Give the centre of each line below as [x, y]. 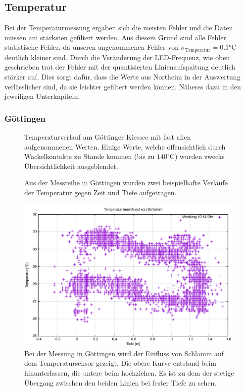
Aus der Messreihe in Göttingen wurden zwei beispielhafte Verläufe [126, 183]
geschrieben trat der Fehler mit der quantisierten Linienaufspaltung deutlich [120, 67]
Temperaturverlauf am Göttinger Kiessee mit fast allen [108, 137]
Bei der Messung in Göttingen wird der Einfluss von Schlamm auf [124, 353]
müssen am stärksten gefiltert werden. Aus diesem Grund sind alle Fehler [115, 37]
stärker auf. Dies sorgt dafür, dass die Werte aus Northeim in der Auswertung [122, 77]
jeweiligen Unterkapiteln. [42, 96]
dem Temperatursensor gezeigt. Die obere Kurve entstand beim [120, 363]
